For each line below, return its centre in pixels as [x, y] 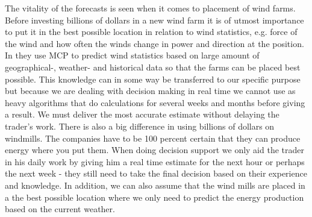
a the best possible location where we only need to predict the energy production [154, 197]
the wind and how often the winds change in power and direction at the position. [154, 43]
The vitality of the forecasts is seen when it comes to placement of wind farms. [150, 8]
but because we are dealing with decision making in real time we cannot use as [150, 91]
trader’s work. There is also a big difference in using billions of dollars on [140, 126]
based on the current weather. [60, 209]
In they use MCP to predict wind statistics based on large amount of [132, 55]
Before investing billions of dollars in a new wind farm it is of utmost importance [154, 20]
